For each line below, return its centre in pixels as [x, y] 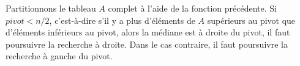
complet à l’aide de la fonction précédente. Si [192, 8]
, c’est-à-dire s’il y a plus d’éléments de [122, 20]
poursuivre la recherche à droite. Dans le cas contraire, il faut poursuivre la [147, 44]
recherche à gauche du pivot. [59, 56]
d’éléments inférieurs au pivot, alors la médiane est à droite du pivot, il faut [148, 32]
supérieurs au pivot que [251, 20]
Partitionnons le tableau [51, 8]
